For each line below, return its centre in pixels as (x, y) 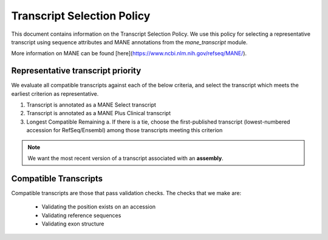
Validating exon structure (73, 224)
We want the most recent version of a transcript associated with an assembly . (126, 158)
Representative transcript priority (76, 71)
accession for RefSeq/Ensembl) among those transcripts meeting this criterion (125, 130)
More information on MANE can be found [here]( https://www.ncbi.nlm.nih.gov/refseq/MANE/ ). (129, 53)
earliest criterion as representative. (55, 93)
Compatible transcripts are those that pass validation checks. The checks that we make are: (126, 193)
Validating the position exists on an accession (99, 207)
